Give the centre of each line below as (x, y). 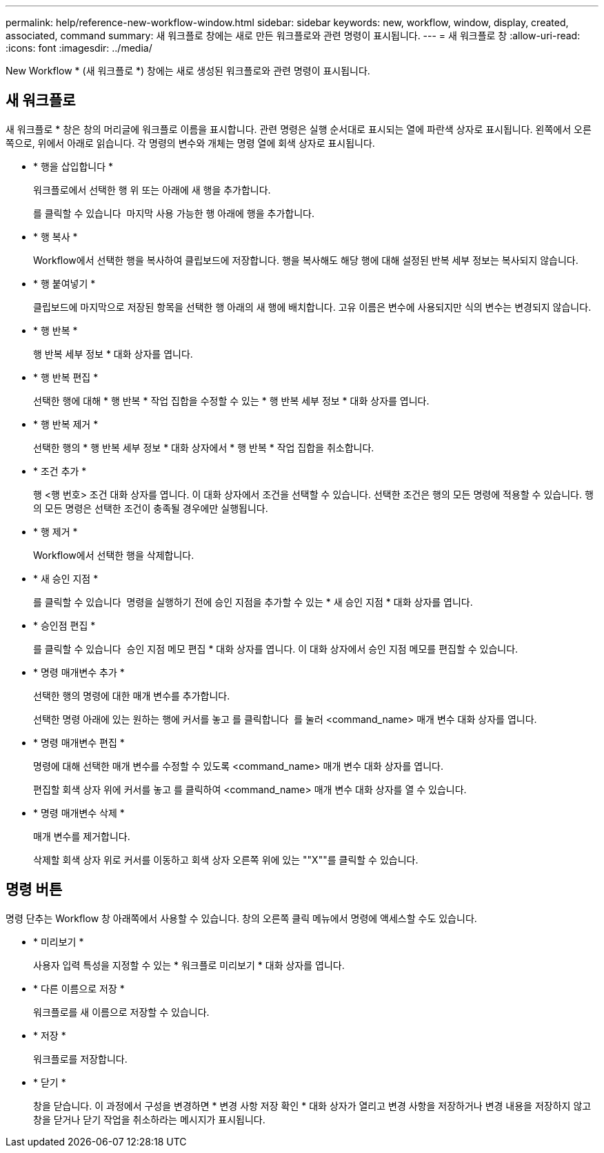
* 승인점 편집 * (64, 625)
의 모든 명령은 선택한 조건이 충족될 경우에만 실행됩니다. (151, 508)
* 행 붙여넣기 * (64, 283)
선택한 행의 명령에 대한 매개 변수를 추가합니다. (132, 695)
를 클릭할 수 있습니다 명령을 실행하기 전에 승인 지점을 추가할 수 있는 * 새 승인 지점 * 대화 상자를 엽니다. (253, 602)
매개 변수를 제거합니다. (82, 836)
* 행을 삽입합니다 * (73, 166)
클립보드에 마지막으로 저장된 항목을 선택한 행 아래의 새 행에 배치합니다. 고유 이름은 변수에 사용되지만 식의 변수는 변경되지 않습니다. (312, 307)
